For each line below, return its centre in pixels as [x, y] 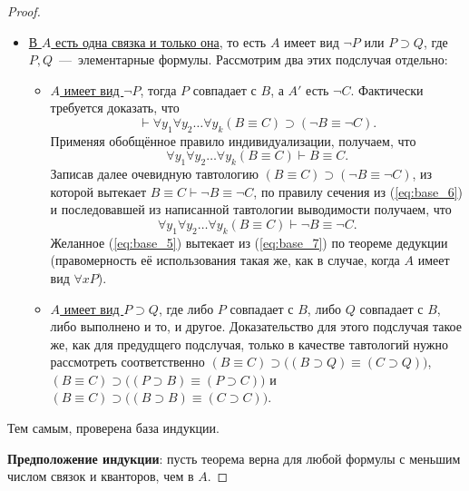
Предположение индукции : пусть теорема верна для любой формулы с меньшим [234, 458]
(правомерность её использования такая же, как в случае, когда [225, 260]
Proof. [24, 11]
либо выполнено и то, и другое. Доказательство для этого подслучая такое [256, 326]
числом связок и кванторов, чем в [101, 476]
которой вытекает [98, 191]
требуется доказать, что [115, 108]
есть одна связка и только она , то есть [161, 41]
